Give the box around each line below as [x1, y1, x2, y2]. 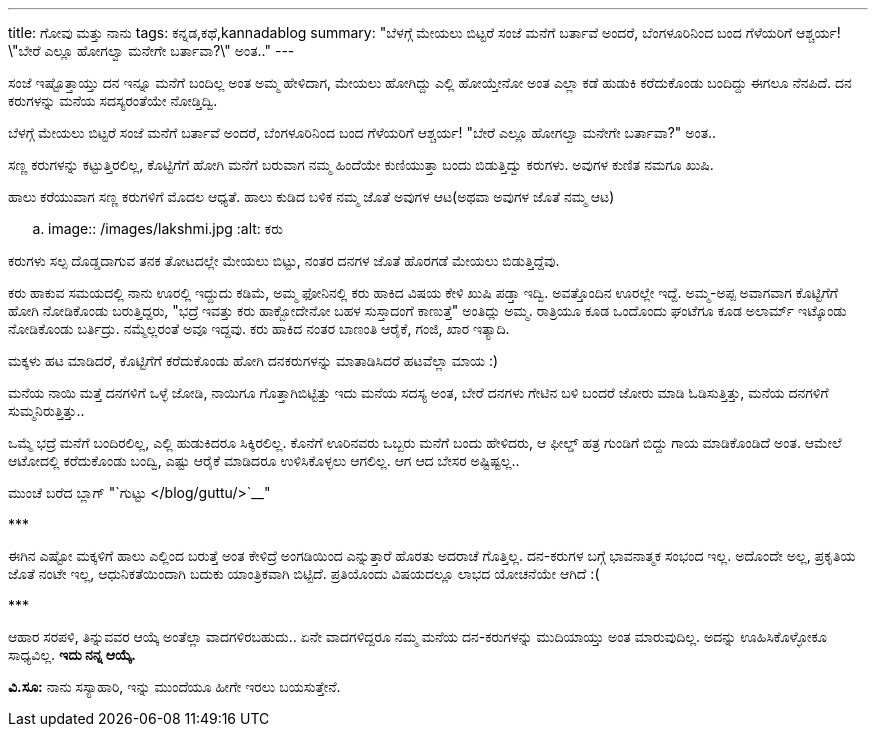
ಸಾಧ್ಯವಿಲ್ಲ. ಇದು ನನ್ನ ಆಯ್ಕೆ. [8, 646, 137, 663]
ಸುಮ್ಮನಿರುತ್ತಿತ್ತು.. [8, 402, 85, 419]
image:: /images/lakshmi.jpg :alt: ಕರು [48, 220, 283, 237]
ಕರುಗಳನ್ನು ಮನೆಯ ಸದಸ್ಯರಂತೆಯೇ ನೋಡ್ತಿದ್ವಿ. [8, 92, 218, 109]
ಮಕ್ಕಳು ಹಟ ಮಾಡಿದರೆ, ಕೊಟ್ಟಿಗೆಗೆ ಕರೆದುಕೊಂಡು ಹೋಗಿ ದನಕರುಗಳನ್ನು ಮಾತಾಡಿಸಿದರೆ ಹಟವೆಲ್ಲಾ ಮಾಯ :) [8, 352, 499, 369]
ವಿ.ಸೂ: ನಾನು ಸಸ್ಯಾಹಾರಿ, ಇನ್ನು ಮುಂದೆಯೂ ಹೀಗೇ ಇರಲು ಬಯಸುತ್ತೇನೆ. [8, 678, 341, 695]
